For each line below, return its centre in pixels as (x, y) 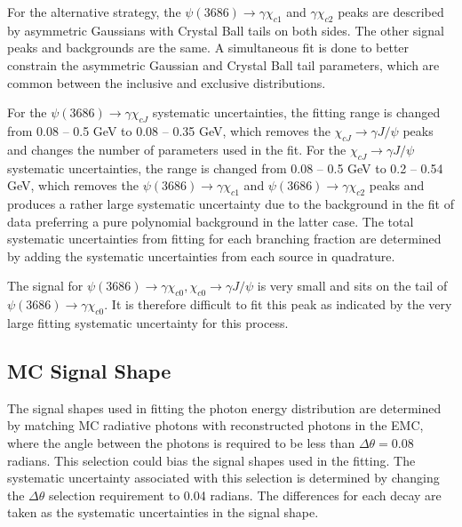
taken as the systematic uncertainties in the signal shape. (163, 512)
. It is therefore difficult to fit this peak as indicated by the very (278, 304)
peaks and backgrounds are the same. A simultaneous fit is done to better (208, 48)
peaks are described (391, 12)
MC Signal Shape (89, 370)
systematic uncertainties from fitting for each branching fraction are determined (224, 239)
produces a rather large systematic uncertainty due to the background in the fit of (231, 203)
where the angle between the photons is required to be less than (181, 442)
